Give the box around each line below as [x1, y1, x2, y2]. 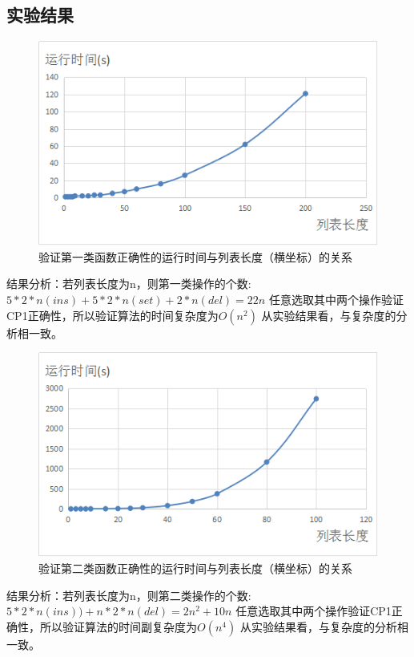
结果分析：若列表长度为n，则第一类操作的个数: [6, 275, 251, 292]
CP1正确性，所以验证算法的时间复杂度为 [6, 306, 219, 323]
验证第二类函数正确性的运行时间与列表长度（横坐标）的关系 [38, 559, 352, 576]
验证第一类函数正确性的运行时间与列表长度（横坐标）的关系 [38, 248, 352, 265]
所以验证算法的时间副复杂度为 [39, 618, 197, 635]
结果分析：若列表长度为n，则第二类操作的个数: [6, 586, 251, 603]
